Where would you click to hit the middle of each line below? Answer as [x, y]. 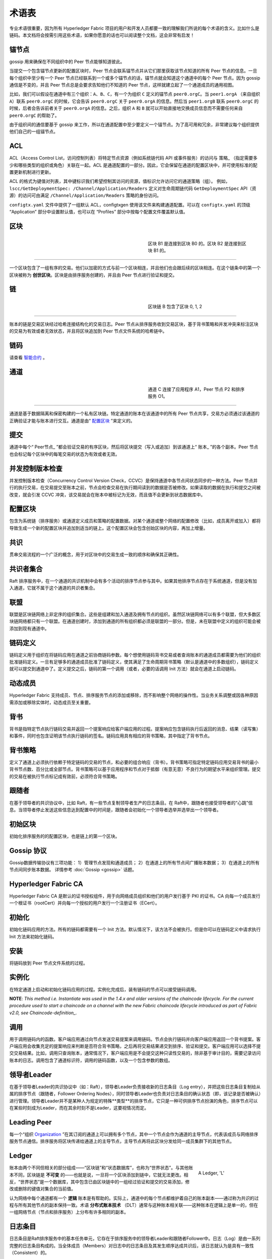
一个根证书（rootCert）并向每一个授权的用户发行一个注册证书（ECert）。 [84, 903]
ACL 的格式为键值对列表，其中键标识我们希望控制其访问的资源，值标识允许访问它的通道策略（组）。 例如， [120, 181]
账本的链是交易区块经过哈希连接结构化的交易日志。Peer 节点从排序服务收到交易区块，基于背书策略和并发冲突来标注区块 [134, 324]
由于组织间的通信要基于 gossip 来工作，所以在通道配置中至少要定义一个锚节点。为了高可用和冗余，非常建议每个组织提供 [134, 124]
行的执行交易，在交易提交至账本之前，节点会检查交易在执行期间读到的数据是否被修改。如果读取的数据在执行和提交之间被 [135, 487]
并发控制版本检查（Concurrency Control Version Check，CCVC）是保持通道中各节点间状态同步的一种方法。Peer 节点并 [133, 480]
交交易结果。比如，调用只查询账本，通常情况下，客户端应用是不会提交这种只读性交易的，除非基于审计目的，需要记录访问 [135, 1053]
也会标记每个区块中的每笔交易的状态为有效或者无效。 [64, 454]
